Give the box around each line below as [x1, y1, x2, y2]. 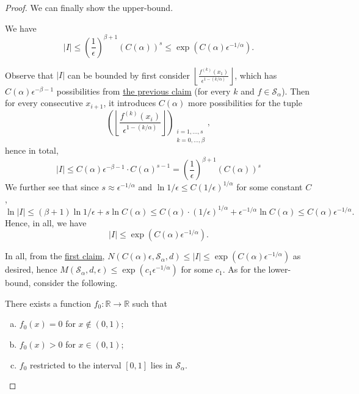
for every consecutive [5, 96, 83, 109]
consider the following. [34, 276, 118, 289]
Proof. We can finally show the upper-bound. [5, 1, 173, 13]
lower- [268, 263, 291, 276]
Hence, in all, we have [5, 216, 87, 229]
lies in [150, 358, 173, 371]
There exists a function [5, 296, 91, 309]
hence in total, [5, 144, 59, 157]
